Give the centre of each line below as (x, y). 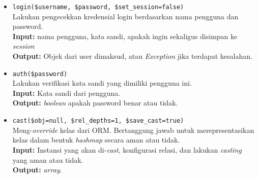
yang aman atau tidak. (48, 159)
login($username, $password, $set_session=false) (98, 7)
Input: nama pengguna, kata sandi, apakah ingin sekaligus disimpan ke (125, 36)
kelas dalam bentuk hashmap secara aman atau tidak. (96, 140)
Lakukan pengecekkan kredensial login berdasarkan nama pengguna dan (125, 16)
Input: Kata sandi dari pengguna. (66, 93)
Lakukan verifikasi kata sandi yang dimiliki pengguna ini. (102, 83)
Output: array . (37, 170)
